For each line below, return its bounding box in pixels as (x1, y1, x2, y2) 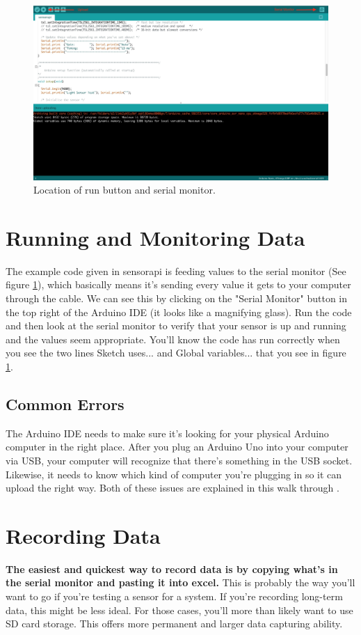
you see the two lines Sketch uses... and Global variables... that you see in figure (6, 345, 346, 360)
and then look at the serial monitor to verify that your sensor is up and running (6, 318, 346, 333)
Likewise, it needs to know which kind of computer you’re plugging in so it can (6, 467, 342, 481)
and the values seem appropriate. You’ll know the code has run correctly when (6, 331, 340, 346)
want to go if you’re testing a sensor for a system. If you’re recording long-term (6, 589, 343, 604)
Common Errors (6, 393, 125, 414)
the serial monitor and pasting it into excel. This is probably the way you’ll (6, 575, 355, 590)
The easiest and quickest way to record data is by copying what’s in (6, 561, 338, 576)
